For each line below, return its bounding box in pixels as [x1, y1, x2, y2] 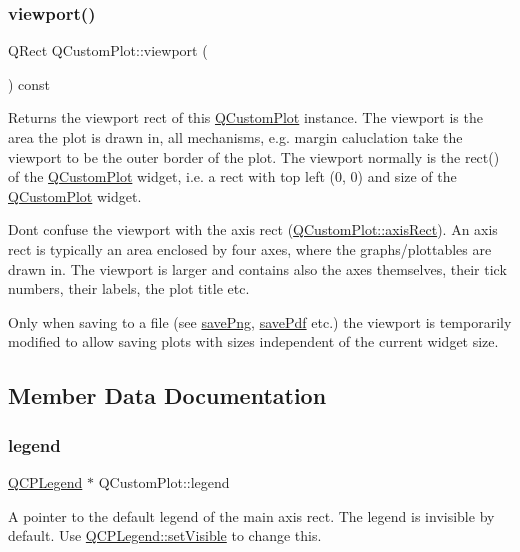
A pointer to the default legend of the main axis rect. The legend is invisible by [8, 505, 495, 526]
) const [8, 73, 51, 94]
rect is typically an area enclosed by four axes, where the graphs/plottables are [8, 238, 492, 259]
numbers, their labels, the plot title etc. [8, 278, 250, 299]
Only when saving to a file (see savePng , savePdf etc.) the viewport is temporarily [8, 311, 512, 332]
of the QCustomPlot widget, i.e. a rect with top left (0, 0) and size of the [8, 166, 457, 187]
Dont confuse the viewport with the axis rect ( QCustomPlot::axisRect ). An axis [8, 219, 498, 240]
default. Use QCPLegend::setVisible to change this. [8, 525, 322, 546]
